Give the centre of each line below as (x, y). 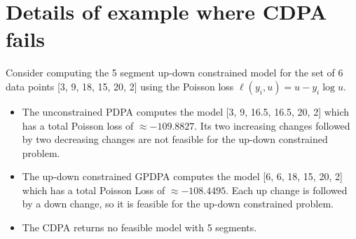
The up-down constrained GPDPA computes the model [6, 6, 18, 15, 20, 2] (182, 176)
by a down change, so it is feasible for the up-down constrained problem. (178, 204)
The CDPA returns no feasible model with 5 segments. (139, 227)
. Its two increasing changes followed (272, 125)
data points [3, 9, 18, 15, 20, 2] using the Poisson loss (120, 86)
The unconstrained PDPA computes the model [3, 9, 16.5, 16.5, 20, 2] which (186, 111)
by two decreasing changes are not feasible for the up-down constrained (175, 139)
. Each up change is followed (287, 190)
